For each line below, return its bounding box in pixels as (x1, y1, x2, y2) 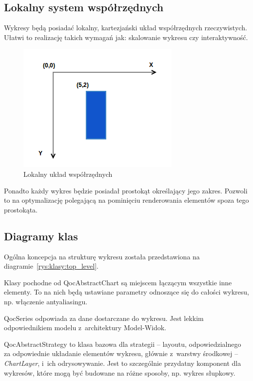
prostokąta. (4, 204, 38, 214)
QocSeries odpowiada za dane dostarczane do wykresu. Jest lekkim (4, 313, 204, 323)
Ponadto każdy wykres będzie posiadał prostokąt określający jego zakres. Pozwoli (4, 185, 248, 195)
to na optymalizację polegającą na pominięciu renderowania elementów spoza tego (4, 195, 249, 205)
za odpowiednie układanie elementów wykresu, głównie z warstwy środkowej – (4, 348, 238, 359)
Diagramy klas (4, 228, 78, 243)
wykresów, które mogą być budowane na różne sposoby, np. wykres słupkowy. (4, 367, 235, 378)
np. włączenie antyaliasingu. (4, 296, 88, 306)
